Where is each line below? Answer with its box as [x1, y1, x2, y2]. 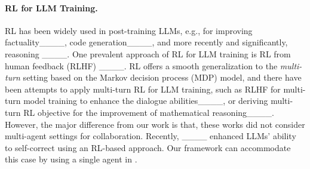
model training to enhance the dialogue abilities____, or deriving [23, 94, 268, 107]
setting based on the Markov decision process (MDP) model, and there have [23, 71, 302, 84]
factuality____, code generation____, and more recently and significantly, [5, 36, 288, 48]
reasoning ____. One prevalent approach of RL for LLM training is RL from [5, 47, 291, 60]
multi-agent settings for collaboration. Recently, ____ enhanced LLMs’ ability [5, 130, 296, 142]
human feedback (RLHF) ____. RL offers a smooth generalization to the [5, 59, 278, 72]
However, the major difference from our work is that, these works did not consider [5, 118, 305, 130]
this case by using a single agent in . [5, 153, 137, 165]
